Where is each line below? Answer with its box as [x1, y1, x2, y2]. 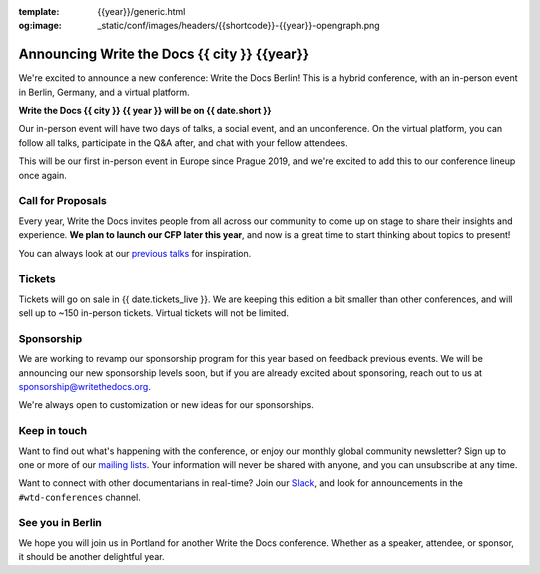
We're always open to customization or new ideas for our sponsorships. [18, 399, 314, 411]
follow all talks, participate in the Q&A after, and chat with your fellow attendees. [18, 136, 349, 149]
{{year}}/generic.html [97, 6, 186, 17]
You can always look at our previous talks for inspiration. [18, 247, 252, 259]
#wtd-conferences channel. [18, 491, 142, 503]
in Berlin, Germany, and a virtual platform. [18, 86, 190, 98]
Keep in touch [18, 424, 88, 438]
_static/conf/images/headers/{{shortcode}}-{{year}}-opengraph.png [97, 20, 380, 32]
